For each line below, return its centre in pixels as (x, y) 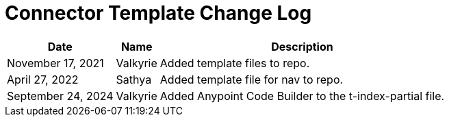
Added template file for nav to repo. (252, 79)
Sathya (134, 79)
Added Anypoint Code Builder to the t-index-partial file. (302, 96)
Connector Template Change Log (158, 13)
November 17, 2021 (55, 63)
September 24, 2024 (60, 96)
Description (302, 46)
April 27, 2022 (43, 79)
